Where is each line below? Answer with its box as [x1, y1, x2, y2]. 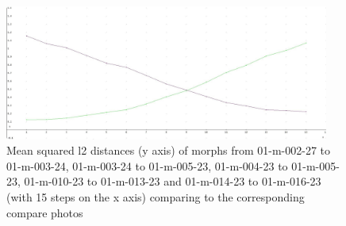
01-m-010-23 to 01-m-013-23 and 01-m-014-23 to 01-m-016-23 [24, 173, 321, 190]
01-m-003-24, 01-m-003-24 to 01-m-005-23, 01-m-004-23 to [6, 157, 288, 174]
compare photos [6, 204, 83, 220]
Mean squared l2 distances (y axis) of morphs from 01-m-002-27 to [6, 142, 331, 159]
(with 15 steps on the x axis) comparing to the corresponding [6, 188, 305, 205]
